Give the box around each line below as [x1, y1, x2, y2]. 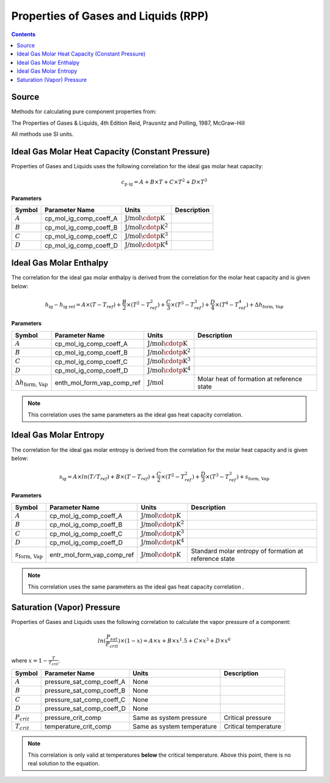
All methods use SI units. [11, 130, 74, 138]
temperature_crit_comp [45, 722, 112, 730]
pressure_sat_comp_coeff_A [45, 678, 125, 686]
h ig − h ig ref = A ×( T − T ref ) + [45, 301, 122, 310]
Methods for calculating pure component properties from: [11, 108, 157, 116]
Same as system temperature [132, 722, 217, 730]
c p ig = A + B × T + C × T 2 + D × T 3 [121, 177, 208, 187]
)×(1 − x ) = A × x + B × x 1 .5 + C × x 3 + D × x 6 [118, 636, 231, 645]
